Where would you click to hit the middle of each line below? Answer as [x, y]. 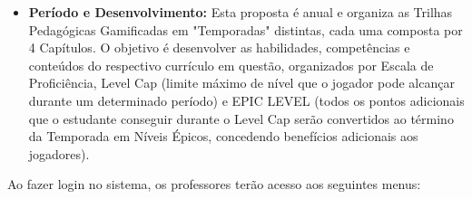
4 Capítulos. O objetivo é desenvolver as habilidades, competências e [219, 47]
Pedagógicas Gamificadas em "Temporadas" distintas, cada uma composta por [246, 29]
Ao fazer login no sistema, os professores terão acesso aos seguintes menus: [214, 184]
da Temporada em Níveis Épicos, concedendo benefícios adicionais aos [223, 136]
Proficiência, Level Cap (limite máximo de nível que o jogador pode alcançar [241, 83]
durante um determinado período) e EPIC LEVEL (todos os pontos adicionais [246, 100]
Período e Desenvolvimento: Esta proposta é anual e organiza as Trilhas [241, 12]
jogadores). [59, 153]
